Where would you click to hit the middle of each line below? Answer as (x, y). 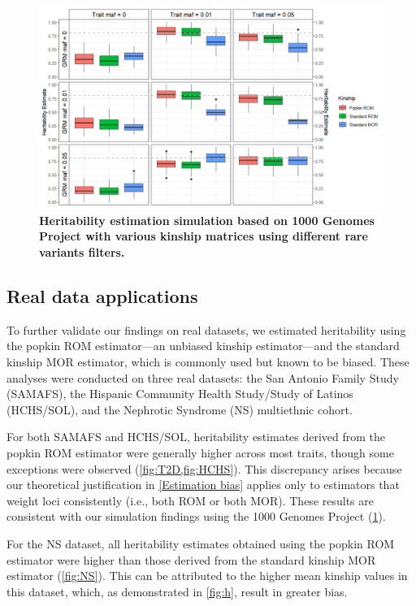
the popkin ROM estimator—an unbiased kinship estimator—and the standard (203, 346)
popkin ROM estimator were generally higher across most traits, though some (200, 452)
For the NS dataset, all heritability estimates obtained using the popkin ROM (201, 543)
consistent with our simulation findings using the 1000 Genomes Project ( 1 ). (196, 516)
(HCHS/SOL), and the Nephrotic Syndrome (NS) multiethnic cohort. (180, 409)
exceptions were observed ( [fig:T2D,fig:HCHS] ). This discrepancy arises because (204, 468)
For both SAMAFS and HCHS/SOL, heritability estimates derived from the (196, 437)
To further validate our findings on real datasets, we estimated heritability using (206, 329)
